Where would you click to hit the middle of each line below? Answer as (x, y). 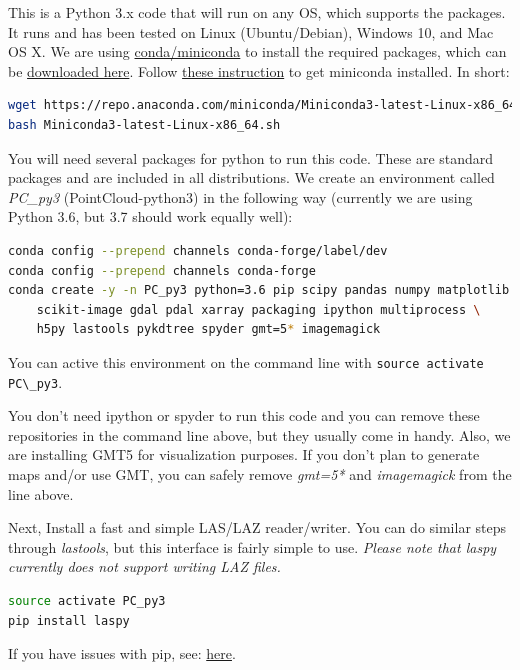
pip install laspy (69, 620)
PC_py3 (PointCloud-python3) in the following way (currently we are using (240, 196)
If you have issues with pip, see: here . (122, 653)
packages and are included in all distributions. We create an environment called (251, 177)
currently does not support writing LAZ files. (144, 566)
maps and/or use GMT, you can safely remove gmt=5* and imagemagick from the (260, 474)
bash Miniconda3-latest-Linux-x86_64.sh (144, 124)
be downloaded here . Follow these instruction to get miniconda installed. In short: (259, 70)
